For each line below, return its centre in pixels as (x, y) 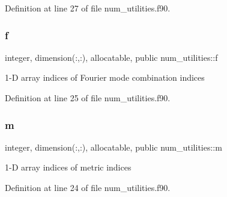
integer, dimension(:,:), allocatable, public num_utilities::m (114, 147)
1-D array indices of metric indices (68, 167)
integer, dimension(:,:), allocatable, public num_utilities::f (111, 57)
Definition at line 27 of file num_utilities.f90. (88, 8)
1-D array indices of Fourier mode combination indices (105, 77)
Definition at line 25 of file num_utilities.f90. (88, 98)
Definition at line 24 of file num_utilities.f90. (88, 187)
